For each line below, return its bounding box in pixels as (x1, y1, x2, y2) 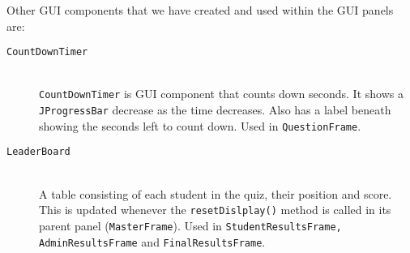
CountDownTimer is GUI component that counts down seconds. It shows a (39, 85, 404, 102)
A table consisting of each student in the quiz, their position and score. (39, 185, 392, 202)
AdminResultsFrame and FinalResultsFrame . (39, 233, 266, 250)
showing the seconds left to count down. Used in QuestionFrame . (39, 117, 361, 134)
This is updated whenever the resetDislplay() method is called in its (39, 201, 391, 218)
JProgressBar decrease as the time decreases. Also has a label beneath (39, 101, 391, 118)
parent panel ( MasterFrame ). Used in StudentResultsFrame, (39, 217, 342, 234)
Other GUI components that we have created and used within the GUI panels (6, 2, 394, 18)
